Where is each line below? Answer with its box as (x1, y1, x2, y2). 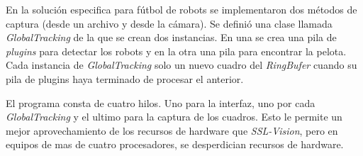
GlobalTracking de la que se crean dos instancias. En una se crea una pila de (6, 30, 337, 45)
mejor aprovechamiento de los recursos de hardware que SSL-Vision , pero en (6, 123, 338, 138)
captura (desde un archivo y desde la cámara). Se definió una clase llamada (6, 16, 333, 30)
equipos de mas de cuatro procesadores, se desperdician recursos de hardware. (6, 137, 344, 152)
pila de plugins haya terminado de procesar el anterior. (6, 71, 244, 86)
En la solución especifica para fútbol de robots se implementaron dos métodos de (6, 2, 357, 16)
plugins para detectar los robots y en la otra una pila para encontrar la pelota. (6, 43, 347, 58)
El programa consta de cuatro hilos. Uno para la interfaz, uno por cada (6, 95, 315, 110)
